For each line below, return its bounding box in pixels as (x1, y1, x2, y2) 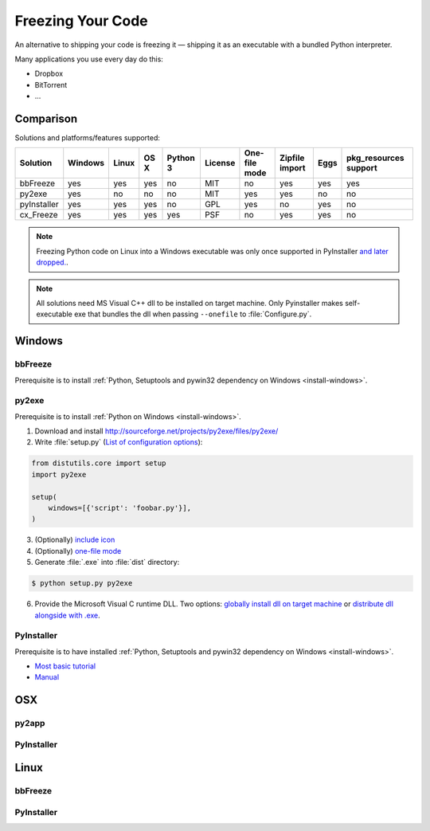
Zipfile (279, 152, 305, 163)
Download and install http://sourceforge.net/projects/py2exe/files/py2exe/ (34, 426, 279, 436)
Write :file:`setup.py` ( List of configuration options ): (34, 437, 203, 447)
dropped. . (36, 257, 68, 267)
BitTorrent (34, 80, 68, 89)
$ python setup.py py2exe (31, 578, 133, 588)
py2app (14, 718, 45, 729)
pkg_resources (346, 152, 405, 163)
